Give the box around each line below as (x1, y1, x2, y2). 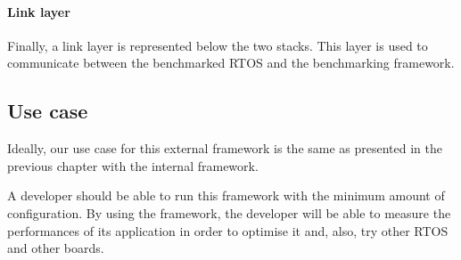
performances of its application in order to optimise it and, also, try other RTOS (7, 221, 449, 240)
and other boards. (7, 239, 104, 257)
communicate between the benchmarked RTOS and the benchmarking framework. (7, 53, 455, 72)
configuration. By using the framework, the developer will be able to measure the (7, 203, 451, 222)
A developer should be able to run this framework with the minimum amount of (7, 186, 445, 205)
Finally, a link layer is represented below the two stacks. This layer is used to (7, 36, 428, 54)
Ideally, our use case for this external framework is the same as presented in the (7, 139, 442, 158)
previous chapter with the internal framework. (7, 156, 259, 175)
